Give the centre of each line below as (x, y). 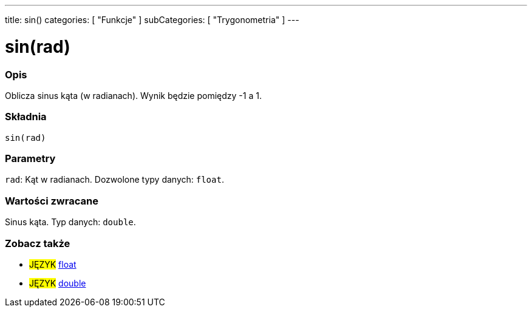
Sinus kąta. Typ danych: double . (70, 222)
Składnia (26, 117)
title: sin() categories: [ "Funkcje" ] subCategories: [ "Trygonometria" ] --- (152, 20)
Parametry (30, 158)
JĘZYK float (53, 264)
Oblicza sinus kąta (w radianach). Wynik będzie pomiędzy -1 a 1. (133, 95)
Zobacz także (38, 243)
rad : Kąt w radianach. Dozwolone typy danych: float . (114, 180)
